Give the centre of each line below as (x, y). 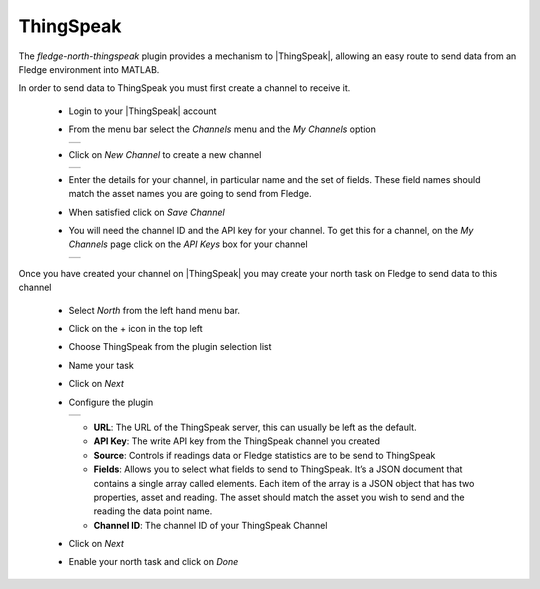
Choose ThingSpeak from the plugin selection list (170, 347)
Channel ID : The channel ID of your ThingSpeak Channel (210, 525)
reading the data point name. (153, 511)
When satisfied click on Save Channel (146, 212)
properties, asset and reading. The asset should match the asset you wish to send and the (279, 497)
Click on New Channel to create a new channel (165, 154)
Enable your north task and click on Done (153, 562)
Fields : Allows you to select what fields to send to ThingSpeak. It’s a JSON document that (278, 469)
